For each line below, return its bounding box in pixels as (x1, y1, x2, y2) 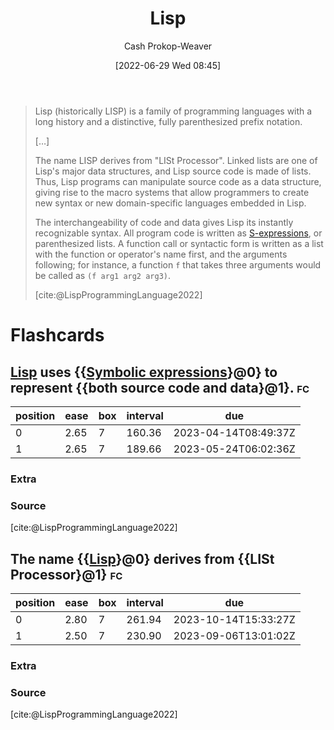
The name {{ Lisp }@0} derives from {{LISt (10, 550, 275, 567)
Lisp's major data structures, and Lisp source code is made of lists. (34, 165, 312, 177)
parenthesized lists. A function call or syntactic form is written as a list (34, 237, 324, 249)
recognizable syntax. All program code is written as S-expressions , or (34, 227, 323, 239)
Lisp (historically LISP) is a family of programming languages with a (34, 105, 313, 117)
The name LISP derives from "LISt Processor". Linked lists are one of (34, 154, 318, 166)
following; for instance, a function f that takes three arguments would (34, 258, 322, 271)
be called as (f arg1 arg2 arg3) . (34, 269, 172, 281)
